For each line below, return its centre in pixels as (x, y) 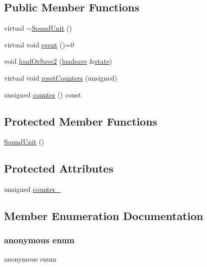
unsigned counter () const (43, 94)
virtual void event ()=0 (39, 44)
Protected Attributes (59, 168)
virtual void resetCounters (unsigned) (61, 77)
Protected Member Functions (81, 121)
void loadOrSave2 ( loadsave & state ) (58, 61)
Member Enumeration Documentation (104, 216)
